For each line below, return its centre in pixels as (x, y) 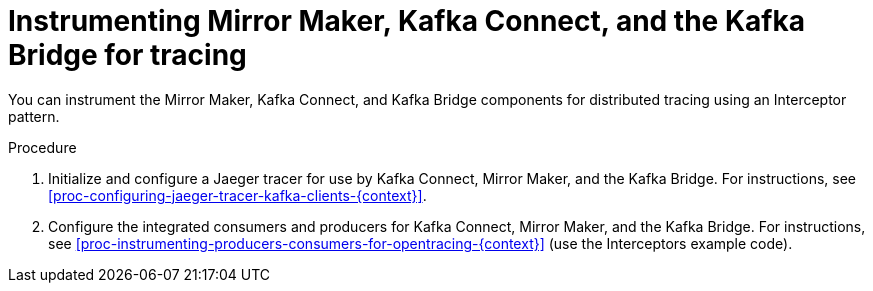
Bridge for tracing (127, 55)
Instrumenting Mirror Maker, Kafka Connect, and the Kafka (406, 21)
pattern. (34, 116)
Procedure (42, 147)
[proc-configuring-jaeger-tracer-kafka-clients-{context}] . (237, 195)
